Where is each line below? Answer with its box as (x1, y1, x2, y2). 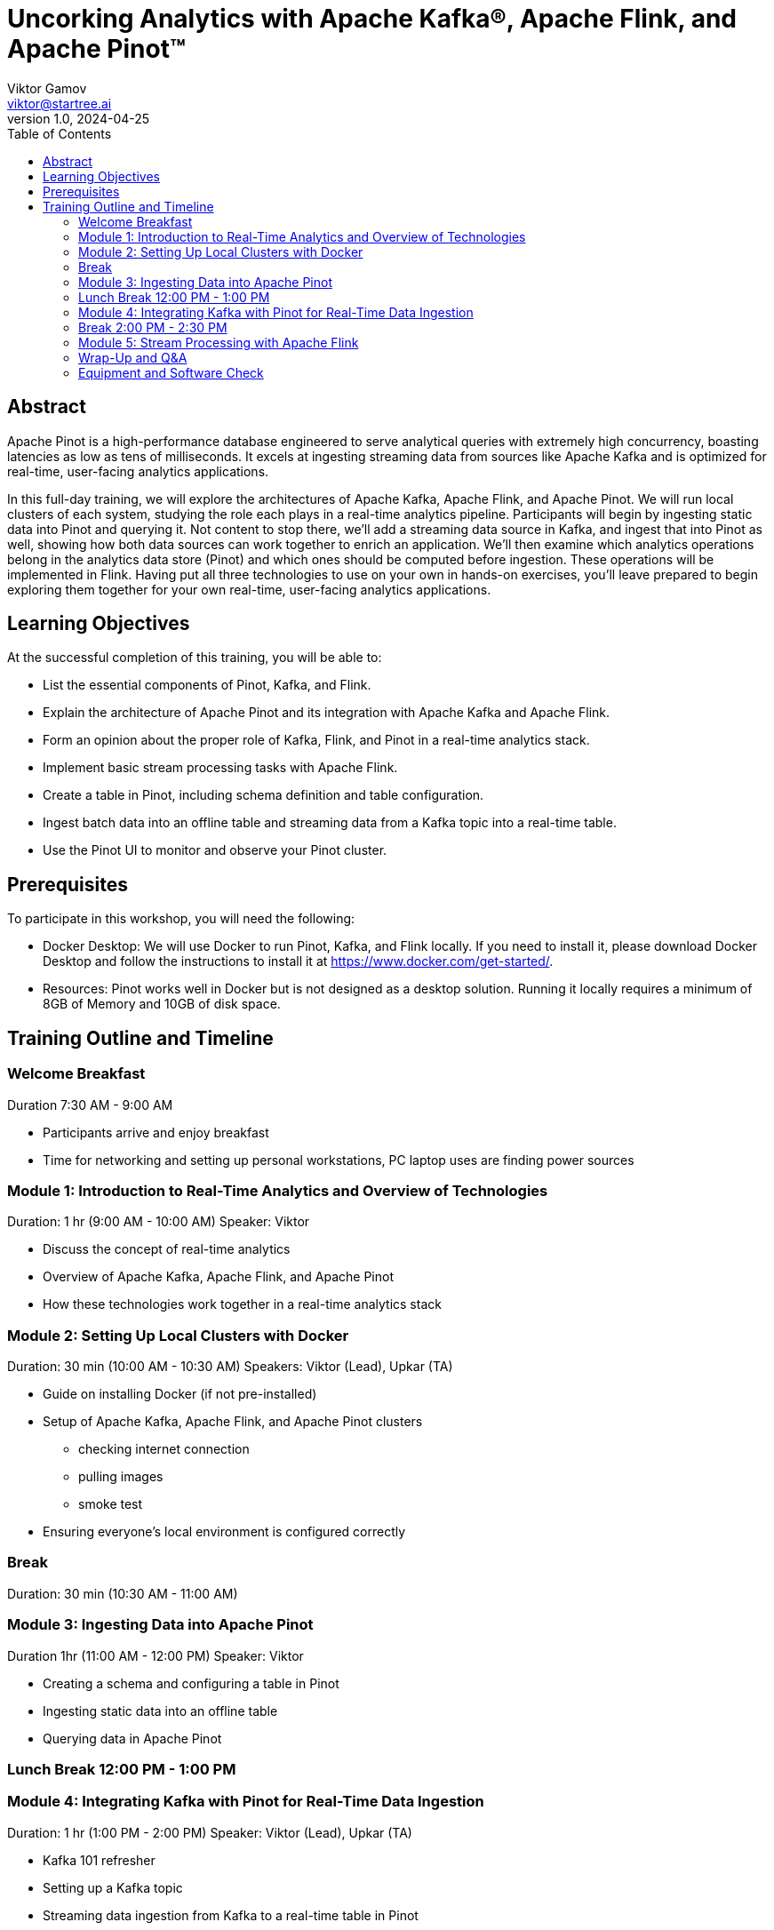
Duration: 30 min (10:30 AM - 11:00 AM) (7, 1585, 238, 1601)
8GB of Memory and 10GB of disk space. (43, 996, 281, 1012)
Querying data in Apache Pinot (43, 1730, 222, 1746)
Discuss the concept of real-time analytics (43, 1241, 291, 1257)
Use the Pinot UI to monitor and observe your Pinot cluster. (43, 842, 387, 858)
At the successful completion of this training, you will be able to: (7, 650, 382, 666)
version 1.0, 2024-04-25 (7, 110, 150, 126)
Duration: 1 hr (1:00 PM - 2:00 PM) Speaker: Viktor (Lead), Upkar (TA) (7, 1824, 412, 1840)
